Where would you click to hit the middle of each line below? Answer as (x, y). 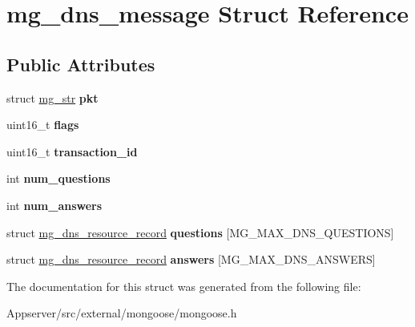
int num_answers (54, 205)
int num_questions (58, 178)
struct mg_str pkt (52, 97)
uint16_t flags (43, 125)
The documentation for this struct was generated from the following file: (184, 286)
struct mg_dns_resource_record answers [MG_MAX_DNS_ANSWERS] (191, 259)
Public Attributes (81, 64)
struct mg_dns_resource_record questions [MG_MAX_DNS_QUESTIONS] (200, 232)
